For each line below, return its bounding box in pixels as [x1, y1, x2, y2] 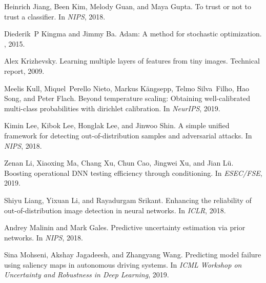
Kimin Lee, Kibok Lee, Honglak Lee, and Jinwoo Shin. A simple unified [4, 120, 230, 131]
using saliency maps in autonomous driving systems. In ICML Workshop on [4, 259, 242, 270]
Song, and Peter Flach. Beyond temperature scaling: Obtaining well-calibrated [4, 93, 250, 104]
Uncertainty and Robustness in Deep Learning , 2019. [4, 269, 169, 280]
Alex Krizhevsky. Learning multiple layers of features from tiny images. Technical [4, 55, 260, 66]
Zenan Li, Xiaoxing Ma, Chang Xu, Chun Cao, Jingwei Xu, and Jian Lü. [4, 157, 234, 168]
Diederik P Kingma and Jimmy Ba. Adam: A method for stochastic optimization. [4, 28, 262, 39]
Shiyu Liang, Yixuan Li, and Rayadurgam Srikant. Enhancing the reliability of [4, 194, 252, 205]
